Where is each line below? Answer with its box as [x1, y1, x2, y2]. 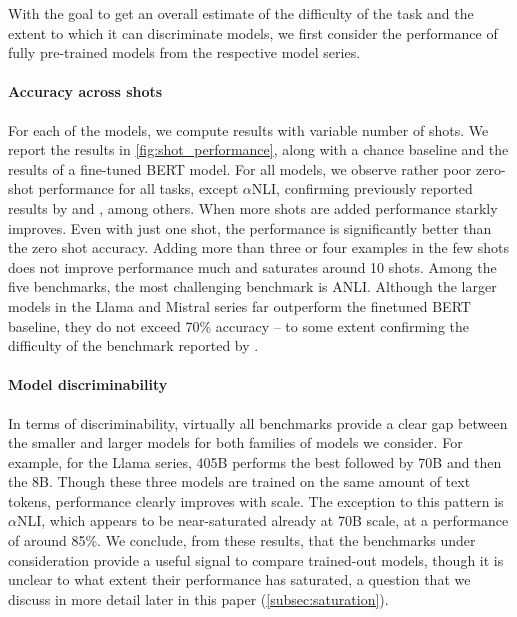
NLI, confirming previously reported [251, 178, 473, 199]
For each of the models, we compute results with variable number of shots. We [8, 119, 489, 140]
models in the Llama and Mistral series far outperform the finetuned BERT [8, 295, 471, 316]
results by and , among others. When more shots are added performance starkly [8, 197, 498, 218]
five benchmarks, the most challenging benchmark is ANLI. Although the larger [8, 276, 497, 297]
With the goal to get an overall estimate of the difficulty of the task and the [8, 3, 474, 23]
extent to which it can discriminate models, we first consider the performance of [8, 22, 498, 43]
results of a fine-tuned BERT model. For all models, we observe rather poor [8, 158, 472, 179]
